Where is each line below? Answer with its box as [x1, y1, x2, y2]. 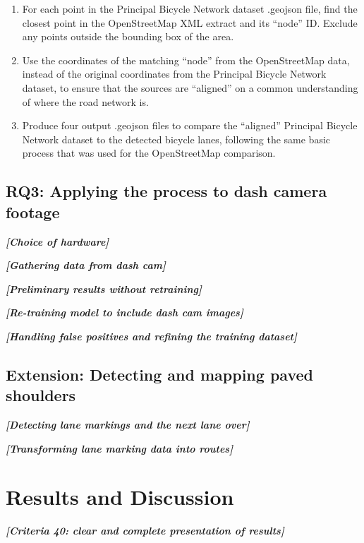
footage [6, 201, 60, 222]
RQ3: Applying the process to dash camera [6, 180, 327, 202]
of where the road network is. [22, 94, 149, 109]
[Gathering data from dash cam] [6, 258, 166, 273]
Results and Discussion [6, 482, 234, 511]
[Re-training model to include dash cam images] [6, 305, 243, 320]
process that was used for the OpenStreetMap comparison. [22, 145, 276, 160]
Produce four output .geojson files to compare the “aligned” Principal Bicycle [22, 118, 358, 133]
